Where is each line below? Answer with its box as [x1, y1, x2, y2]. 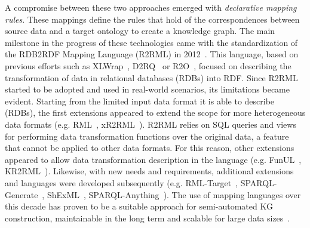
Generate [5, 188, 38, 201]
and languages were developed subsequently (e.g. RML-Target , [5, 176, 238, 189]
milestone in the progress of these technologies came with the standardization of [5, 36, 298, 48]
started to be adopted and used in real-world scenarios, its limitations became [5, 83, 290, 95]
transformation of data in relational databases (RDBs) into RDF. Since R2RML [5, 71, 298, 84]
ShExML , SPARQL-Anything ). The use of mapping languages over [47, 188, 301, 201]
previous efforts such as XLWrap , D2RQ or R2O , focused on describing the [5, 59, 291, 72]
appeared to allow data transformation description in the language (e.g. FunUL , [5, 153, 302, 165]
